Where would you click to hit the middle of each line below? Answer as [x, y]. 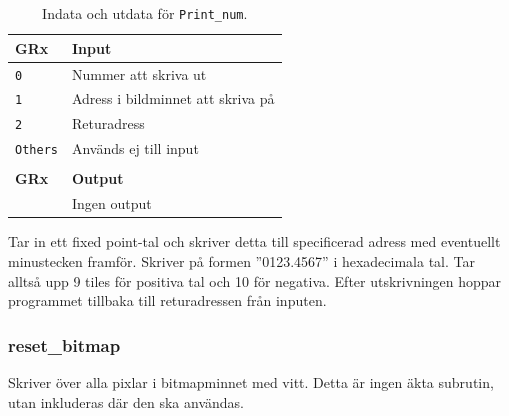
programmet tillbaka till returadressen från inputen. [167, 300]
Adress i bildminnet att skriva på [173, 98]
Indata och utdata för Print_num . [145, 13]
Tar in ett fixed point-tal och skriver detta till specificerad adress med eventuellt [254, 241]
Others [36, 150]
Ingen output [111, 203]
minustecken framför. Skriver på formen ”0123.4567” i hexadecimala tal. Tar [241, 260]
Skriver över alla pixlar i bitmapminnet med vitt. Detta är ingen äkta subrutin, [251, 381]
